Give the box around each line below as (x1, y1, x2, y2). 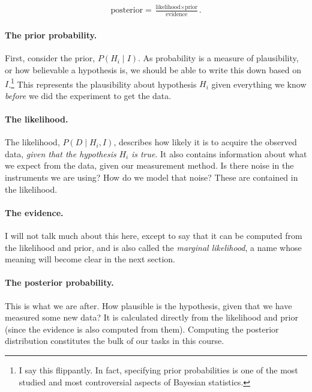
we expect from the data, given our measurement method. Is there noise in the (5, 159, 294, 172)
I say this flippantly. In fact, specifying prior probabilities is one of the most (19, 364, 298, 376)
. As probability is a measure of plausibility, (138, 52, 299, 64)
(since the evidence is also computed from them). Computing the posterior (5, 322, 279, 335)
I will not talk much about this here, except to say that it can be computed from (5, 229, 302, 242)
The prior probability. (5, 29, 97, 41)
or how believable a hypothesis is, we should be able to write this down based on (5, 64, 302, 76)
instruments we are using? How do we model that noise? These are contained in (5, 171, 298, 184)
